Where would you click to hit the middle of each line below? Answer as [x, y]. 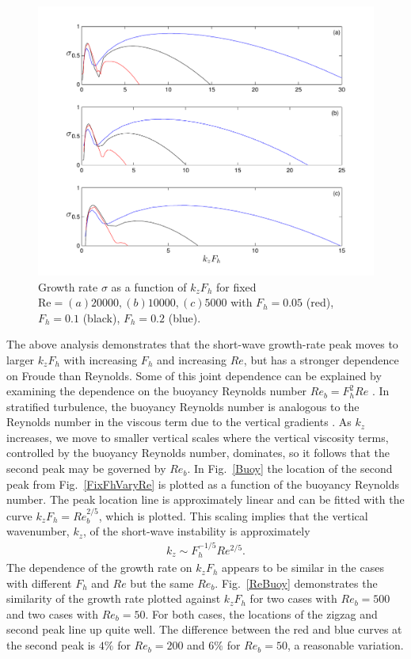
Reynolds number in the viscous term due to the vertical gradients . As [179, 422]
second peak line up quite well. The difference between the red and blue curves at [204, 629]
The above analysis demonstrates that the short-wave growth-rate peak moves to [202, 344]
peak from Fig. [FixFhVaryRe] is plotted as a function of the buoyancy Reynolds [203, 484]
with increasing [101, 359]
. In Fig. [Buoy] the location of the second [290, 469]
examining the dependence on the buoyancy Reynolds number [157, 391]
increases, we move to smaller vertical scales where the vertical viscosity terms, [198, 437]
